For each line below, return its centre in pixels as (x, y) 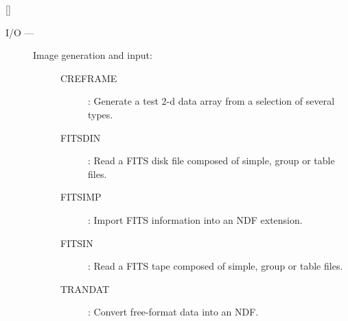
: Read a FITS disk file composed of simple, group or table (211, 160)
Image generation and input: (93, 55)
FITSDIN (81, 137)
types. (101, 114)
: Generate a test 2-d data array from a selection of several (211, 101)
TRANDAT (85, 288)
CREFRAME (89, 78)
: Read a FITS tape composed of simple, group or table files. (216, 266)
